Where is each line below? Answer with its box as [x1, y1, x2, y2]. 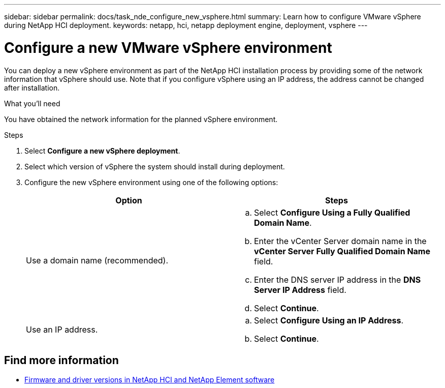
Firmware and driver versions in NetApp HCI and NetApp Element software [24, 375, 275, 384]
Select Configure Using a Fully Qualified [254, 207, 410, 218]
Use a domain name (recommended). [26, 255, 168, 265]
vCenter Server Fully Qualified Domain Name [254, 246, 430, 256]
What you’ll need [4, 99, 60, 108]
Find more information [4, 353, 119, 367]
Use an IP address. [26, 324, 98, 335]
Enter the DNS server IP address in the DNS [254, 274, 421, 285]
